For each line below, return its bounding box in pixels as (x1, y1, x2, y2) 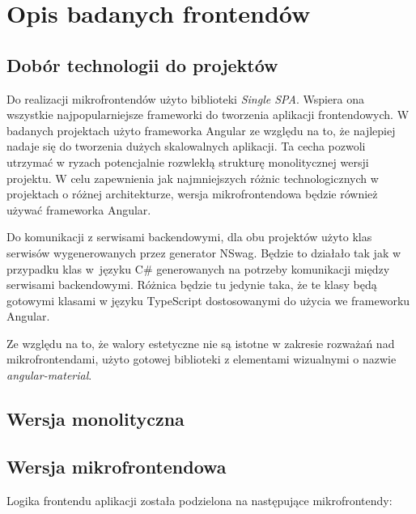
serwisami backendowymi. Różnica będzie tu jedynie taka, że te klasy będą (6, 276, 377, 293)
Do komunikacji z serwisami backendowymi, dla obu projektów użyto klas (6, 228, 372, 245)
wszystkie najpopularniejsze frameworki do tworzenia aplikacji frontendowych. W (6, 106, 410, 123)
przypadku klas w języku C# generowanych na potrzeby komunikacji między (6, 260, 390, 277)
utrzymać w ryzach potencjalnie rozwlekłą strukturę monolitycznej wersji (6, 153, 369, 170)
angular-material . (6, 367, 92, 384)
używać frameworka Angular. (6, 201, 151, 218)
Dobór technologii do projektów (6, 52, 278, 77)
